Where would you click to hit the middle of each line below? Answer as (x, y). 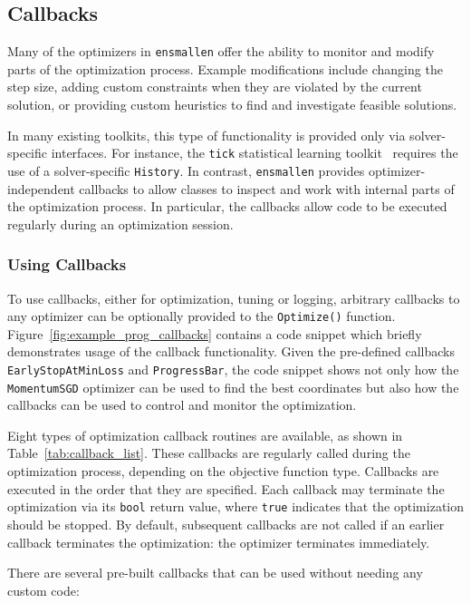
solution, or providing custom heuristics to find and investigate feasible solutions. (232, 105)
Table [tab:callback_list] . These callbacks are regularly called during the (209, 453)
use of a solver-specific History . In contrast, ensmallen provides (186, 170)
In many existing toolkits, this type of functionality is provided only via (207, 135)
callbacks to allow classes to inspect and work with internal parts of (267, 188)
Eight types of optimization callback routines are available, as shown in (205, 435)
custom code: (43, 590)
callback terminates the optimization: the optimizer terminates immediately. (219, 542)
